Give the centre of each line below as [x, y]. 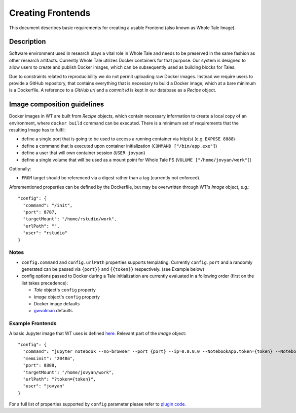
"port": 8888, [40, 365]
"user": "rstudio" [45, 233]
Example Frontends [33, 324]
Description [28, 42]
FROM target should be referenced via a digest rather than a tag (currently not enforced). [111, 178]
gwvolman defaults [53, 311]
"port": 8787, [40, 212]
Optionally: [20, 169]
